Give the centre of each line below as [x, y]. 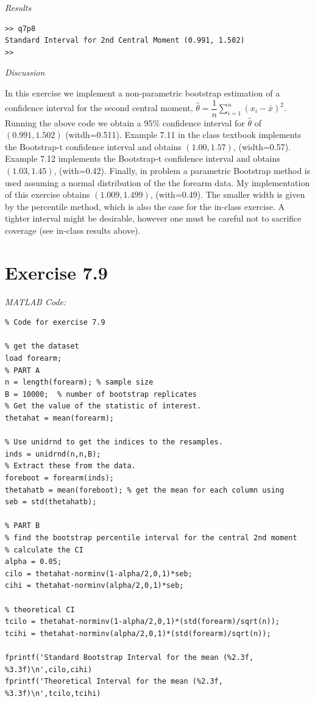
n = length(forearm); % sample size [79, 382]
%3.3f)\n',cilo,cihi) [49, 669]
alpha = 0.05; [34, 562]
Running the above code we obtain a [73, 122]
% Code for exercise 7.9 [55, 323]
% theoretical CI [40, 610]
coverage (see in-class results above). [73, 230]
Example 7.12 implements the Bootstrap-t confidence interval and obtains [143, 158]
